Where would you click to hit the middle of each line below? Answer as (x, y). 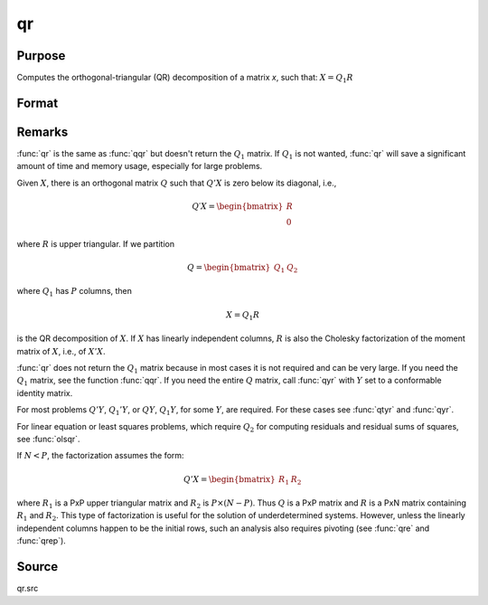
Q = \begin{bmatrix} (229, 267)
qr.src (28, 589)
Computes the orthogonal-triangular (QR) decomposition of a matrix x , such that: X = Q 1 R (185, 79)
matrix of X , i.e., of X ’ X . (61, 351)
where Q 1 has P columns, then (75, 292)
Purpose (41, 56)
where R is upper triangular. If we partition (96, 243)
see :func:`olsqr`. (48, 439)
